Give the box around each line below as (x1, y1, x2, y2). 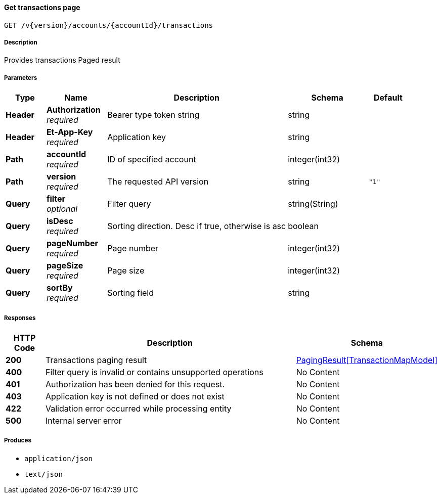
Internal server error (45, 415, 122, 426)
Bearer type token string (107, 110, 200, 120)
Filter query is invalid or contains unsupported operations (45, 367, 263, 377)
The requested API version (107, 176, 209, 187)
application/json (24, 454, 93, 463)
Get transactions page (4, 3, 80, 12)
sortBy (46, 283, 73, 293)
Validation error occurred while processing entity (45, 403, 232, 414)
